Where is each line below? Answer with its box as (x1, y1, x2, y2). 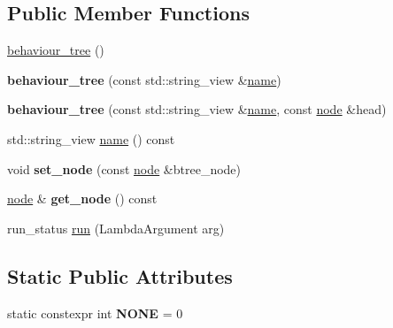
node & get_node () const (7, 189, 158, 208)
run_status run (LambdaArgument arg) (7, 218, 225, 237)
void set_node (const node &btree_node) (7, 159, 242, 178)
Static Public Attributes (7, 262, 233, 289)
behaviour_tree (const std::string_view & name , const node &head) (7, 100, 387, 118)
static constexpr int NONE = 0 (7, 303, 183, 322)
